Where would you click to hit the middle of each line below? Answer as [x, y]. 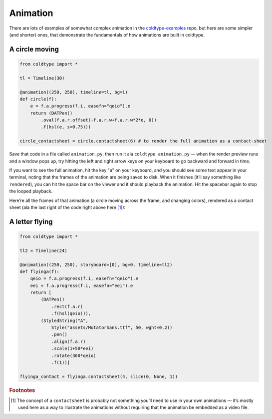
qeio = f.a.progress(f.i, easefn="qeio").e [84, 278]
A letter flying [31, 222]
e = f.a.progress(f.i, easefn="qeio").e [80, 106]
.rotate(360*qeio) [74, 355]
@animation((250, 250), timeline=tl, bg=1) [74, 92]
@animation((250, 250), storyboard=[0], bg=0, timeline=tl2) [96, 264]
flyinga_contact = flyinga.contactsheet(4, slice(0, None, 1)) [99, 376]
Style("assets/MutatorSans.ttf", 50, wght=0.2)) [112, 328]
